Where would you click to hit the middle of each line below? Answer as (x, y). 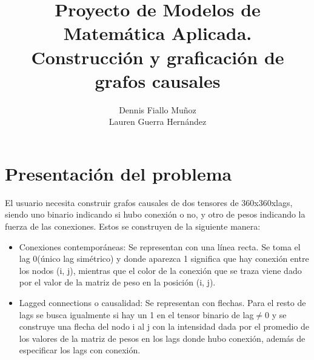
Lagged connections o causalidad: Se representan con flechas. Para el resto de (162, 302)
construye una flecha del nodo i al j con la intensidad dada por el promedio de (164, 326)
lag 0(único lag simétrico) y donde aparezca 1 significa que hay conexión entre (164, 258)
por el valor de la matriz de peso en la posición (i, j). (117, 282)
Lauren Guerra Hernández (158, 122)
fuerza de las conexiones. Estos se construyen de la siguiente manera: (133, 226)
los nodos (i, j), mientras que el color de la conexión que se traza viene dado (160, 270)
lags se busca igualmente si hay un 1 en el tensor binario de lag (136, 314)
